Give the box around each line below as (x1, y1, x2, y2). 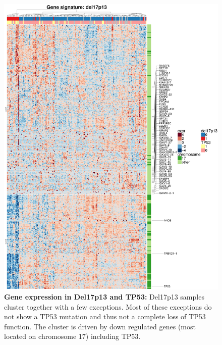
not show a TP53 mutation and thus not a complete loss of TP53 (4, 311, 206, 322)
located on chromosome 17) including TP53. (4, 331, 141, 341)
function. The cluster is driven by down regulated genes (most (4, 321, 196, 331)
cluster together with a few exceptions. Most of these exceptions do (4, 301, 212, 312)
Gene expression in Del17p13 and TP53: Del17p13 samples (4, 291, 204, 302)
